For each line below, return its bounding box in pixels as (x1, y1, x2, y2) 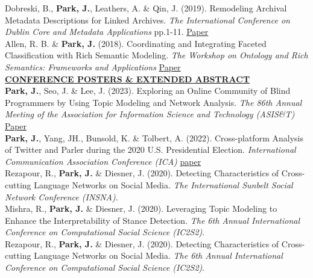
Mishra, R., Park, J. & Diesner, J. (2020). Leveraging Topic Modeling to (5, 202, 277, 215)
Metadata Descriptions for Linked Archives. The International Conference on (5, 13, 290, 26)
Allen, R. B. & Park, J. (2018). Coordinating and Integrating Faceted (5, 37, 267, 49)
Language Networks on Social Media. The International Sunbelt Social (34, 178, 293, 191)
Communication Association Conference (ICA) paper (5, 155, 201, 167)
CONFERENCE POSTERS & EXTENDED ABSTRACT (5, 72, 250, 85)
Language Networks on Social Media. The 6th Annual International (34, 249, 283, 262)
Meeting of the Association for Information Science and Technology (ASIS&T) (5, 108, 295, 120)
